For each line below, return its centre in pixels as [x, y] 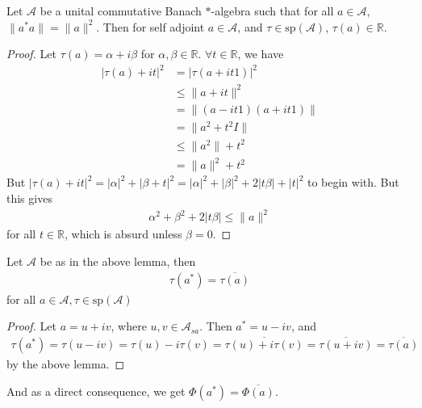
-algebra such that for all [272, 11]
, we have [261, 54]
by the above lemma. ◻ [66, 364]
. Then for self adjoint [150, 26]
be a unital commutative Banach [121, 11]
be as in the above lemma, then [118, 261]
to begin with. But [353, 182]
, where [129, 326]
